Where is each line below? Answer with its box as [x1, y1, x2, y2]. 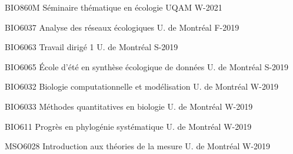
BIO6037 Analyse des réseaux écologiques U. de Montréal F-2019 [5, 21, 239, 33]
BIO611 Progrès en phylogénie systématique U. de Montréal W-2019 [5, 120, 252, 132]
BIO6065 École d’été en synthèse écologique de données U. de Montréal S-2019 [5, 60, 289, 73]
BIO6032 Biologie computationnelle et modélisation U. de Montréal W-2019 [5, 80, 278, 93]
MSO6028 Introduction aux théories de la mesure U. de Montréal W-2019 [5, 140, 271, 152]
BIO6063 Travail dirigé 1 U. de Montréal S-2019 [5, 41, 178, 53]
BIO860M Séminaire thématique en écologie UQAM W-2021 [5, 1, 222, 13]
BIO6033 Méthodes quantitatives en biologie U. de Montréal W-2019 [5, 100, 253, 112]
